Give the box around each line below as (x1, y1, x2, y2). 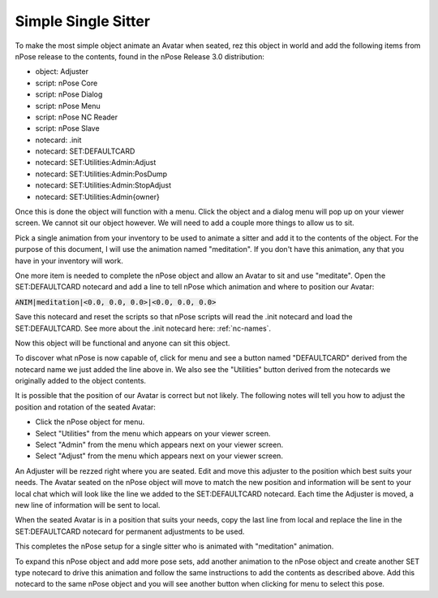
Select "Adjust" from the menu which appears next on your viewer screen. (35, 451, 284, 461)
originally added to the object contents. (15, 376, 146, 386)
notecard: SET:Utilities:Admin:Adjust (35, 158, 157, 167)
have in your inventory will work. (15, 256, 123, 266)
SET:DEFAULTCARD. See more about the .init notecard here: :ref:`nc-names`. (15, 323, 272, 333)
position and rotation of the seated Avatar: (15, 402, 156, 412)
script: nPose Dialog (35, 89, 103, 99)
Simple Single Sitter (15, 12, 150, 30)
